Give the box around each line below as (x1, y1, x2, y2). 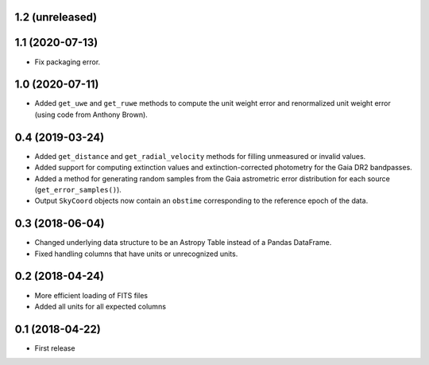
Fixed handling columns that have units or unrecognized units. (34, 249, 238, 258)
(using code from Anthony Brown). (34, 110, 149, 119)
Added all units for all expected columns (34, 301, 167, 311)
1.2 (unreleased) (14, 10, 98, 24)
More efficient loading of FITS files (34, 290, 149, 300)
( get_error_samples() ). (34, 184, 122, 194)
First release (34, 343, 75, 353)
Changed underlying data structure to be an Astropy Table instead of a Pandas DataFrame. (34, 238, 332, 247)
